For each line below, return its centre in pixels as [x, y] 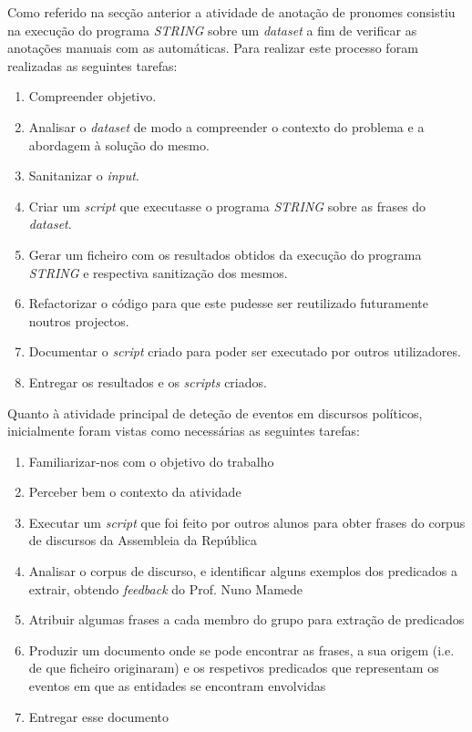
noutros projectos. [79, 320]
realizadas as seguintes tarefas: [92, 65]
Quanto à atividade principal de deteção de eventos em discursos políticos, [215, 412]
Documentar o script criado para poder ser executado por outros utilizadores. [245, 351]
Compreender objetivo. [92, 96]
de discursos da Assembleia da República [143, 540]
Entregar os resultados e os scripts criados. [148, 381]
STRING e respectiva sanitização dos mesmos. [158, 272]
